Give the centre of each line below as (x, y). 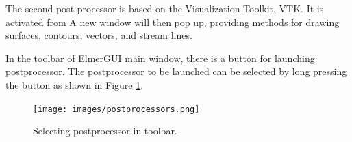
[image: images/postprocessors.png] (116, 109)
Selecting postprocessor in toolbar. (105, 131)
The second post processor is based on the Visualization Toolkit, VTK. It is (165, 8)
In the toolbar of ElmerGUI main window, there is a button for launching (160, 58)
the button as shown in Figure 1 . (75, 84)
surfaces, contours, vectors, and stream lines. (99, 35)
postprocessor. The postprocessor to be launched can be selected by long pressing (176, 71)
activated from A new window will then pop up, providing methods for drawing (173, 22)
